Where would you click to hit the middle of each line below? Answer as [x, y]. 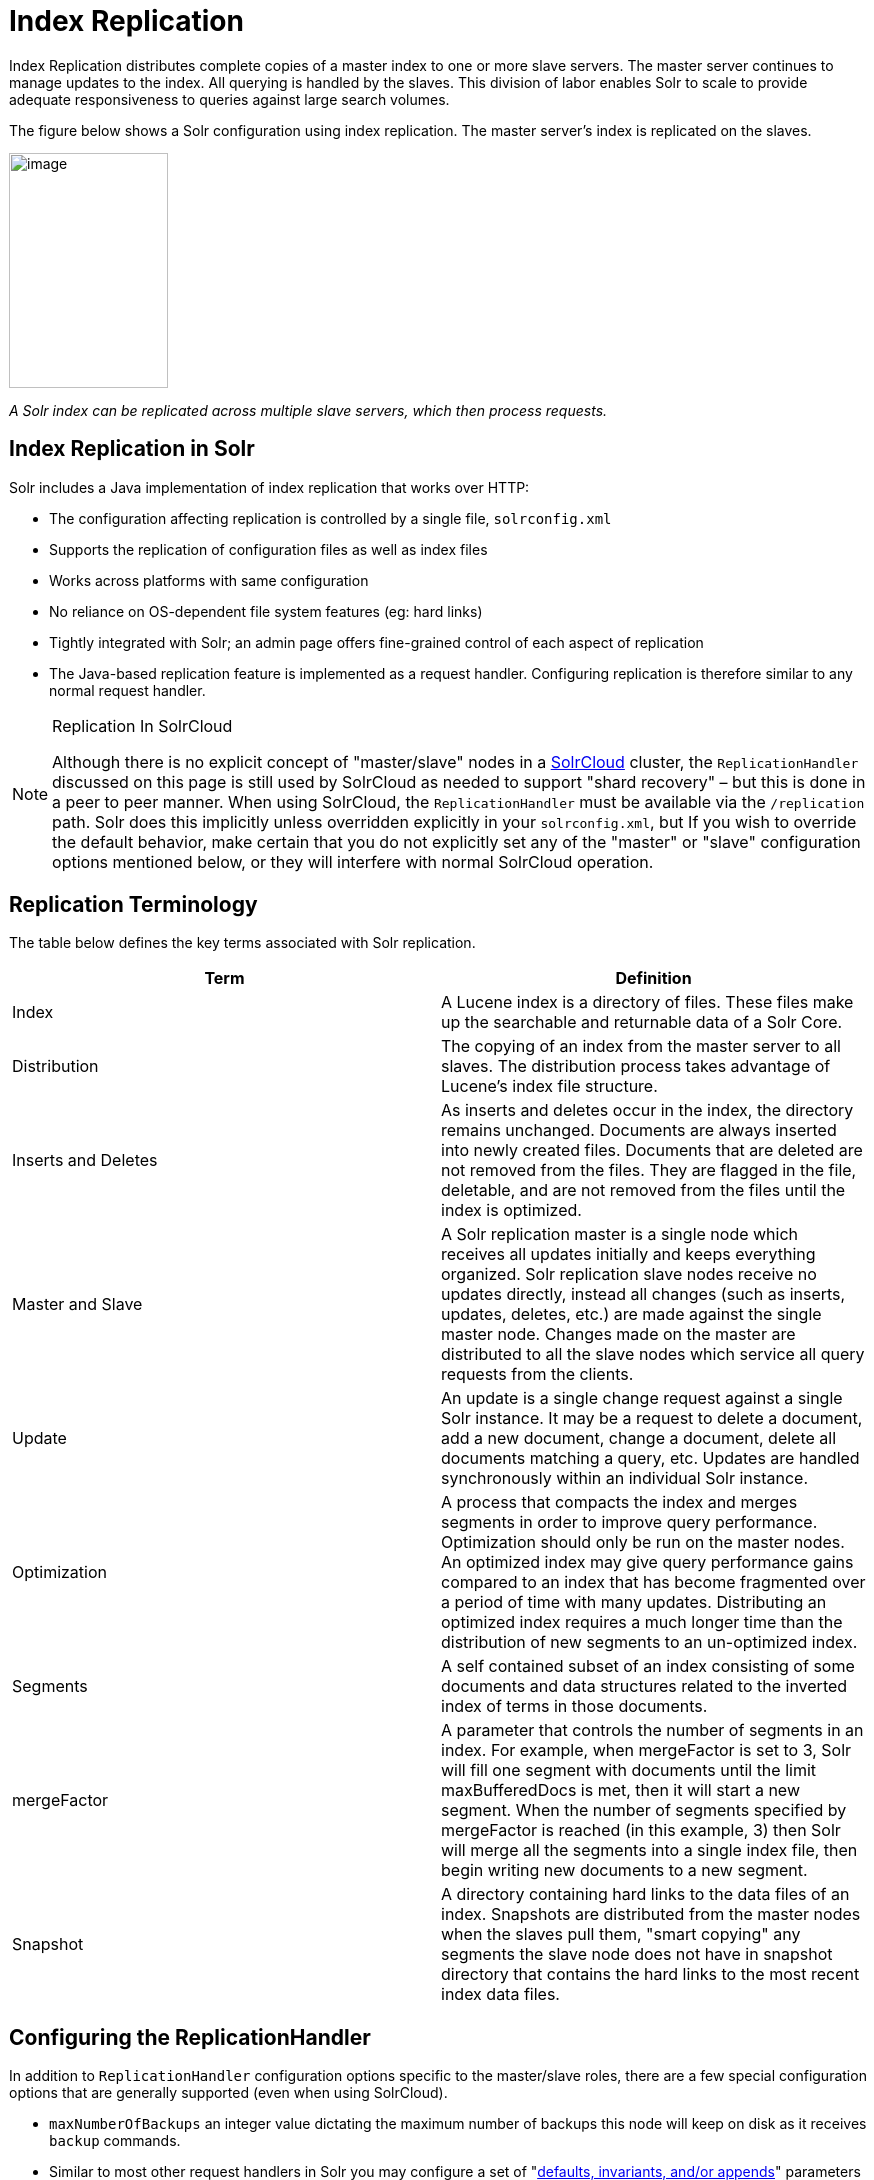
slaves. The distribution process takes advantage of [636, 1066]
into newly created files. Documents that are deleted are [652, 1150]
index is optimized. [511, 1210]
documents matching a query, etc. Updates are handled [650, 1458]
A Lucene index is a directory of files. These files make [647, 1002]
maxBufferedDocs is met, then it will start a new [620, 1790]
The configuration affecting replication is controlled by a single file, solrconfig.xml [330, 518]
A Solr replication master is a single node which [620, 1234]
